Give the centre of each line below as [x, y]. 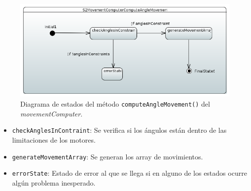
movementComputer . [52, 113]
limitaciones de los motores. [54, 139]
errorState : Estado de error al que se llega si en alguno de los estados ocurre [129, 173]
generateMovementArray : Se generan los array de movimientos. [108, 156]
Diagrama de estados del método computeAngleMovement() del [115, 104]
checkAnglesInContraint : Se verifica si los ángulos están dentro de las [119, 130]
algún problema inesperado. [54, 182]
